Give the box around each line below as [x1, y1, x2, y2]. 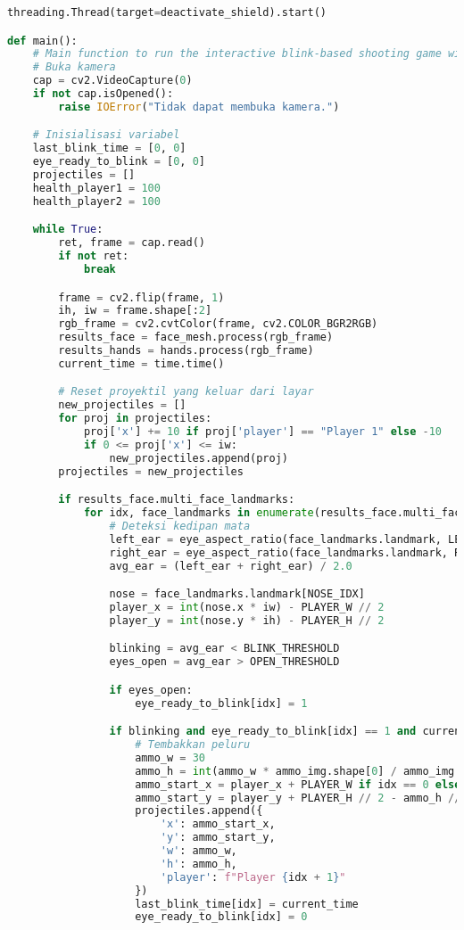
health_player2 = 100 [32, 194, 161, 208]
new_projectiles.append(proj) [109, 451, 288, 465]
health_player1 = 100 [32, 181, 161, 194]
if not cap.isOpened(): [32, 87, 174, 101]
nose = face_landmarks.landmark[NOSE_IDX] [109, 588, 365, 601]
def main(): [7, 34, 78, 47]
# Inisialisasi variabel [32, 128, 180, 142]
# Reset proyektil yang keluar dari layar [58, 385, 314, 399]
